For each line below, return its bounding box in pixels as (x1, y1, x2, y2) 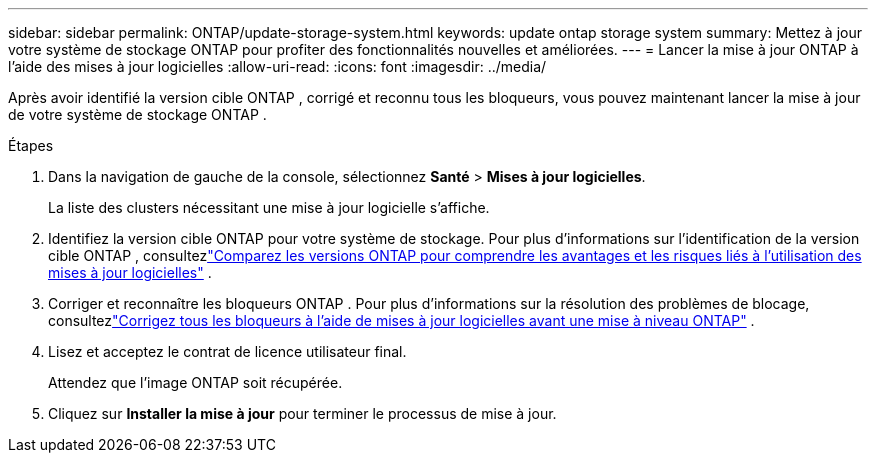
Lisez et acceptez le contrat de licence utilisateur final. (48, 343, 407, 360)
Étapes (8, 137, 54, 154)
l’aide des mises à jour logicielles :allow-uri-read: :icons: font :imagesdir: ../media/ (8, 58, 547, 75)
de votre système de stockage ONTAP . (8, 106, 267, 123)
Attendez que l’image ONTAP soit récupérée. (48, 374, 343, 391)
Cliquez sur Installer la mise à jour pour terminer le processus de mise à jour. (48, 405, 557, 422)
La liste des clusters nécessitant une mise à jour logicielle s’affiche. (48, 199, 490, 216)
